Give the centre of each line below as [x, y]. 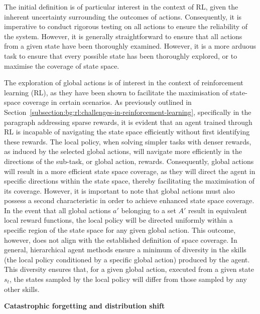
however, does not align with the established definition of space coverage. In [121, 240]
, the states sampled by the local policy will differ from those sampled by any [128, 279]
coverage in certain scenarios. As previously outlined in [107, 102]
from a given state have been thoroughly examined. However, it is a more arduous [130, 46]
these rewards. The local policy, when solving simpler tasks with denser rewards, [128, 141]
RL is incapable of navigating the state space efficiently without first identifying [127, 132]
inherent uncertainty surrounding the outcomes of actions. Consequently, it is [123, 16]
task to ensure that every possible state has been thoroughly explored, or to [121, 55]
